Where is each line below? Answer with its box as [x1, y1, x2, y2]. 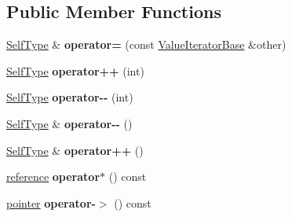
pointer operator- [6, 194, 96, 211]
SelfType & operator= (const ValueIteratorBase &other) [6, 36, 287, 53]
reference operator [6, 168, 100, 185]
